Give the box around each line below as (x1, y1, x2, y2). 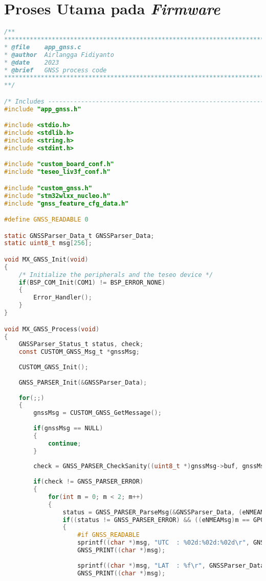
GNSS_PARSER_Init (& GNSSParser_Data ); (18, 378, 147, 386)
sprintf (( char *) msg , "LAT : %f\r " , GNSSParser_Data (77, 562, 264, 569)
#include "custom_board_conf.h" (4, 161, 114, 168)
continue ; (48, 439, 81, 447)
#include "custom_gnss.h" (4, 184, 92, 192)
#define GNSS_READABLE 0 (4, 216, 88, 224)
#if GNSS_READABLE (77, 531, 140, 539)
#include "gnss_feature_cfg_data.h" (4, 199, 129, 207)
